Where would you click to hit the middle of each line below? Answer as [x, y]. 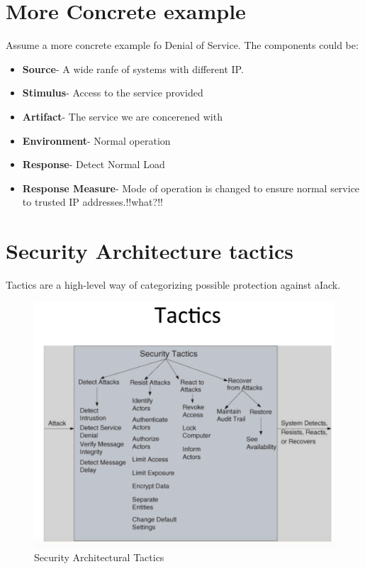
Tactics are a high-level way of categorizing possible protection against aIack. [173, 284]
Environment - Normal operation [96, 140]
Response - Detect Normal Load [94, 164]
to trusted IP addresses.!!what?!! [92, 202]
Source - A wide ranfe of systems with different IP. [133, 68]
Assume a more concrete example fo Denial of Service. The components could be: [182, 45]
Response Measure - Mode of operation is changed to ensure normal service [191, 188]
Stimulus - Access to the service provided [113, 93]
